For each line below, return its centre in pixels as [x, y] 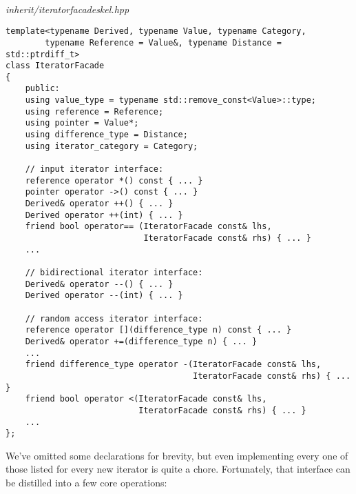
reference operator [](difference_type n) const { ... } [158, 330]
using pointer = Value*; [82, 123]
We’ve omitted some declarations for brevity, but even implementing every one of [177, 455]
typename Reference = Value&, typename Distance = [163, 42]
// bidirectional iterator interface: [114, 272]
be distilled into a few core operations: [86, 482]
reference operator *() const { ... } [114, 180]
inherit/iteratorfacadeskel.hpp [67, 9]
